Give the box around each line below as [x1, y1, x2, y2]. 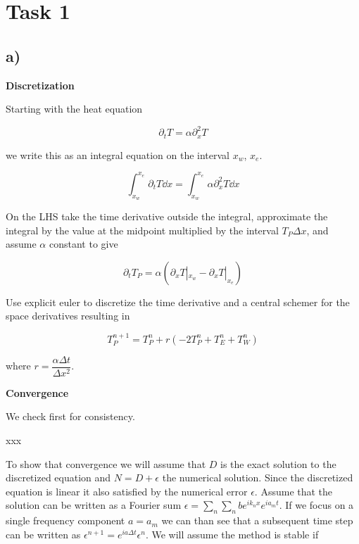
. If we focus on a [279, 498, 354, 512]
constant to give [49, 236, 118, 251]
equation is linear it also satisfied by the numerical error [6, 483, 248, 498]
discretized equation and [6, 470, 111, 485]
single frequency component [6, 513, 125, 528]
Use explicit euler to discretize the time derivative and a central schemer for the [6, 294, 350, 309]
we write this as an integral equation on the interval [6, 147, 229, 162]
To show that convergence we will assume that [6, 456, 206, 471]
